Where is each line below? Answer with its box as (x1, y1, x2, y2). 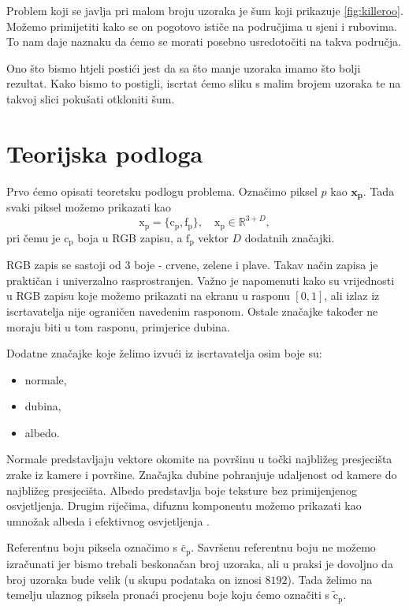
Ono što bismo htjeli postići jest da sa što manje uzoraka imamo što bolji (6, 59, 361, 76)
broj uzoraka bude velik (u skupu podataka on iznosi (6, 571, 262, 587)
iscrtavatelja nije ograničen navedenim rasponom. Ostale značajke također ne (6, 302, 378, 319)
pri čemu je (6, 229, 61, 245)
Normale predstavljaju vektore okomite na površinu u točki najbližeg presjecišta (6, 451, 392, 467)
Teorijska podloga (6, 137, 203, 169)
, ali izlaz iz (324, 287, 380, 304)
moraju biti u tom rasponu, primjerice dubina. (6, 318, 230, 335)
